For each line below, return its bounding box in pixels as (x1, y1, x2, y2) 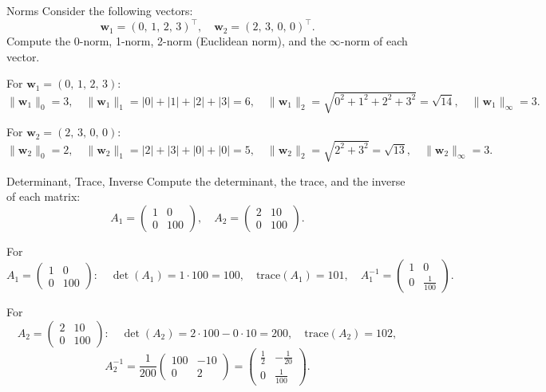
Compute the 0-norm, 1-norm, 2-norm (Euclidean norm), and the (6, 33, 326, 49)
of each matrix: (6, 188, 81, 205)
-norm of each (340, 33, 408, 49)
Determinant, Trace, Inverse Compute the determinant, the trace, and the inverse (6, 172, 406, 189)
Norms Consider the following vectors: (6, 2, 193, 18)
